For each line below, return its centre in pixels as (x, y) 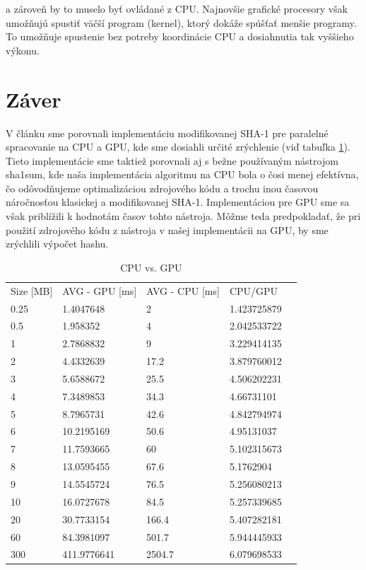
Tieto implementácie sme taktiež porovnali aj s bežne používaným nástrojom (172, 160)
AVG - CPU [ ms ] (183, 290)
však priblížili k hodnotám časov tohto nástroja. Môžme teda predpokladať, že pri (183, 216)
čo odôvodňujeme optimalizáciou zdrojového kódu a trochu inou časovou (162, 188)
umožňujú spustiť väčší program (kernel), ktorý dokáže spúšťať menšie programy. (181, 22)
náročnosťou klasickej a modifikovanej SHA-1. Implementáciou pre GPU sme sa (178, 202)
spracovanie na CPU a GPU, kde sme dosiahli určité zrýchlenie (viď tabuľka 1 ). (178, 147)
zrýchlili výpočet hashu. (57, 244)
